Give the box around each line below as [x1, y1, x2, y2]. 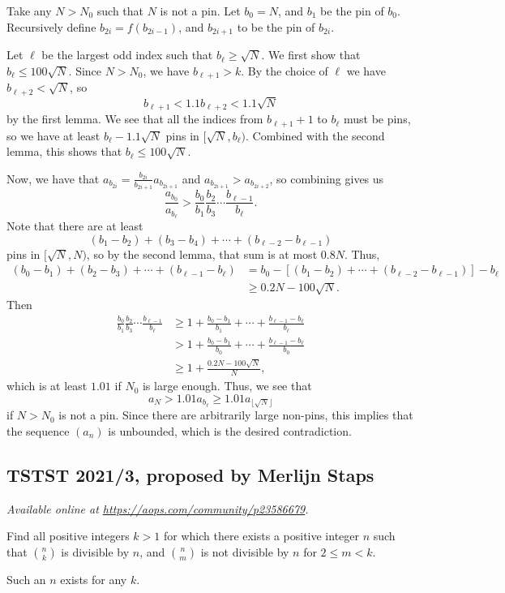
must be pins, [343, 110, 411, 127]
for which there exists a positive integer [163, 527, 360, 544]
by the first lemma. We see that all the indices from [6, 110, 263, 127]
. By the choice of [241, 62, 328, 79]
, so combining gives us [269, 170, 384, 187]
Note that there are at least [6, 217, 143, 234]
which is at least [6, 377, 88, 394]
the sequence [6, 422, 70, 439]
